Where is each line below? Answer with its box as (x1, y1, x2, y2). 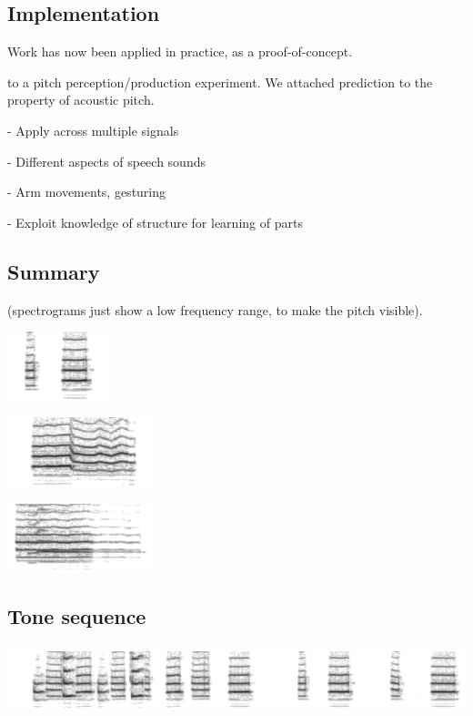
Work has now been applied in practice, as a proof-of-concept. (7, 42, 353, 61)
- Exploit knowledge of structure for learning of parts (7, 212, 303, 231)
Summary (7, 257, 100, 285)
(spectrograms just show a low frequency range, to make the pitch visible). (7, 300, 423, 319)
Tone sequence (7, 602, 146, 630)
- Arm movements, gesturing (7, 182, 166, 201)
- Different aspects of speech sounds (7, 151, 206, 170)
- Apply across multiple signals (7, 120, 179, 139)
